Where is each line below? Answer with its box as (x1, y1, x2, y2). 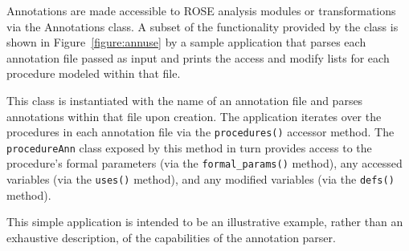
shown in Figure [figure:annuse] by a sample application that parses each (6, 34, 366, 51)
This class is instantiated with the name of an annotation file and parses (6, 91, 363, 108)
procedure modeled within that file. (6, 65, 181, 82)
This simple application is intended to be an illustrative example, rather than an (6, 213, 403, 230)
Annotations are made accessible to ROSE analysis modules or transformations (6, 2, 396, 18)
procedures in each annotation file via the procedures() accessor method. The (6, 123, 395, 140)
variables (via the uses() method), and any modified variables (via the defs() (6, 171, 395, 188)
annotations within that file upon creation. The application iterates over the (6, 107, 382, 124)
